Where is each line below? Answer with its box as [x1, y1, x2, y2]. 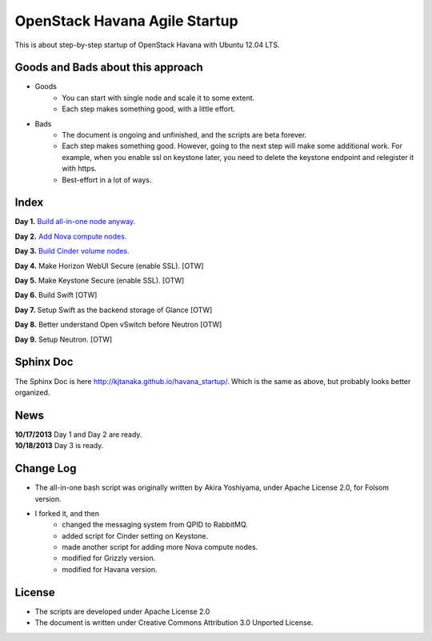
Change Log [14, 462, 77, 475]
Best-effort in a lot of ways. [62, 174, 152, 184]
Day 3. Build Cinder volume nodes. [14, 246, 130, 256]
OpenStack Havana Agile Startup [14, 12, 239, 30]
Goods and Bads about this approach [14, 61, 203, 74]
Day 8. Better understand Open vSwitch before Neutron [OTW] [14, 320, 222, 330]
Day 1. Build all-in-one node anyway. [14, 217, 136, 226]
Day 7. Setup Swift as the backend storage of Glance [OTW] [14, 305, 213, 314]
